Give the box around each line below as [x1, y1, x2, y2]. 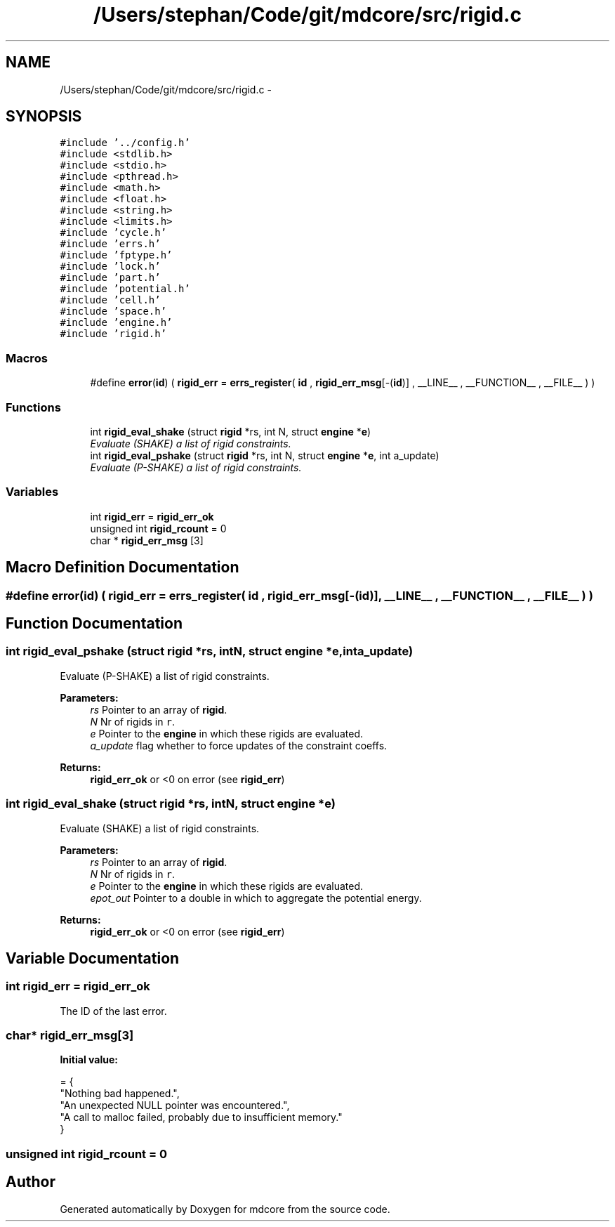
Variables [6, 485, 59, 499]
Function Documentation [6, 614, 183, 632]
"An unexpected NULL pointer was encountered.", [60, 1099, 290, 1112]
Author [6, 1173, 55, 1191]
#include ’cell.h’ [60, 294, 161, 306]
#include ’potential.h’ [60, 283, 190, 295]
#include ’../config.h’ [60, 137, 190, 149]
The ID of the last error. [60, 1004, 167, 1017]
